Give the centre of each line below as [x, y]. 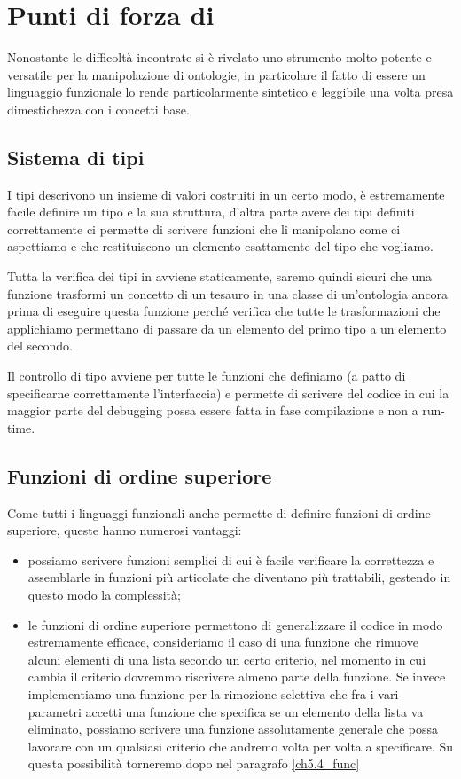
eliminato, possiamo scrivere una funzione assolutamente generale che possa [233, 729]
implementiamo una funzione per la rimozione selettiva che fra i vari [213, 693]
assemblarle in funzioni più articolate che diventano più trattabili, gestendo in [239, 577]
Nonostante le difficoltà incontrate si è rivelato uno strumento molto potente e [219, 57]
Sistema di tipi [76, 157]
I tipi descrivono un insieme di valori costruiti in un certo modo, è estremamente [226, 194]
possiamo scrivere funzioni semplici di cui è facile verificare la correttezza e [231, 559]
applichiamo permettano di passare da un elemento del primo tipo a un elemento [227, 328]
